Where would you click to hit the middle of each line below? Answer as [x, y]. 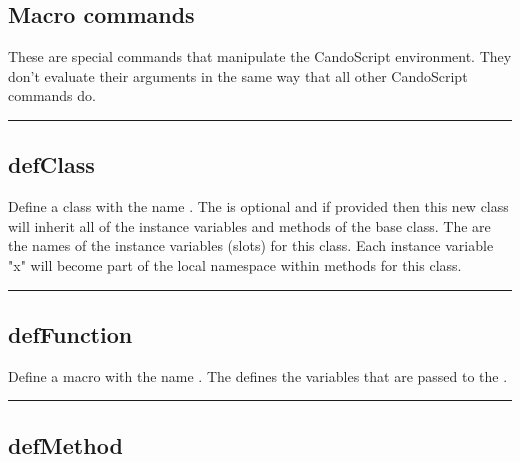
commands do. [52, 95]
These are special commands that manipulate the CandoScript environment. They [260, 56]
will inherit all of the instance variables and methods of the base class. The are [249, 225]
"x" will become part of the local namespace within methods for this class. [235, 264]
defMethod [65, 444]
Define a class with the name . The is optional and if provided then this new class [258, 206]
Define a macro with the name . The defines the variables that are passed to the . [258, 375]
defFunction [70, 333]
